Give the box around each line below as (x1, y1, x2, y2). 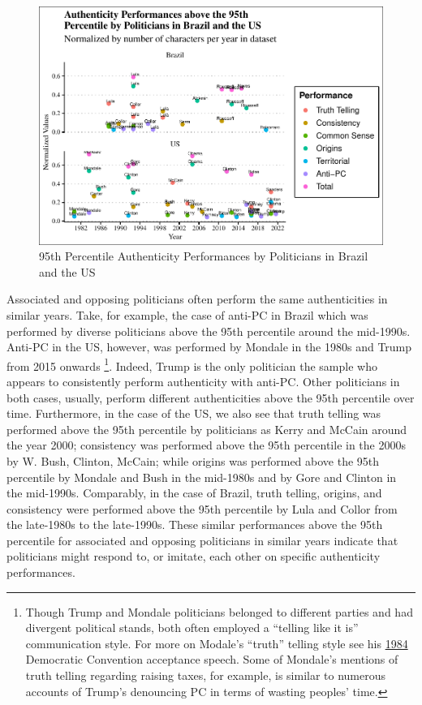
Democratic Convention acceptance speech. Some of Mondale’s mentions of (25, 651, 398, 668)
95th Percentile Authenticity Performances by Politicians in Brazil (39, 247, 368, 264)
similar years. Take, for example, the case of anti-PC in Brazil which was (6, 306, 368, 323)
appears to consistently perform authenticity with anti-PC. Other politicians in (6, 372, 400, 389)
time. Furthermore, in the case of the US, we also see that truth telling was (6, 405, 381, 422)
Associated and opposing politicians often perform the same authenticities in (6, 290, 388, 307)
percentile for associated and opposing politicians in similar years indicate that (6, 531, 398, 548)
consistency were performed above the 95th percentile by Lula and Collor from (6, 500, 398, 517)
